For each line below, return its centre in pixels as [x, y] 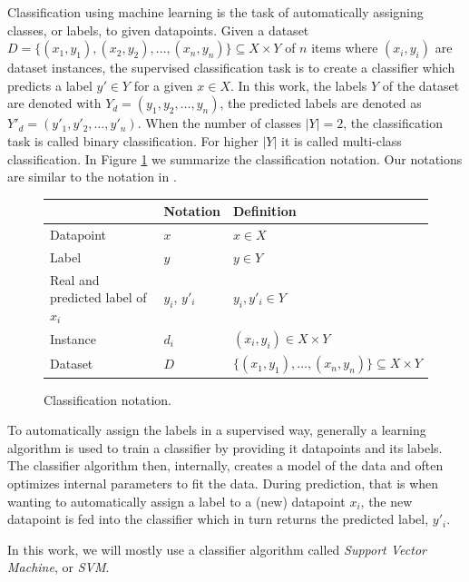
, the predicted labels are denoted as [321, 103]
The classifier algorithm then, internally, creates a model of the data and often [225, 465]
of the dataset [421, 85]
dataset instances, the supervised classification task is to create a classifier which [231, 68]
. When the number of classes [219, 123]
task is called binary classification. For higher [133, 140]
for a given [163, 85]
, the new [386, 501]
